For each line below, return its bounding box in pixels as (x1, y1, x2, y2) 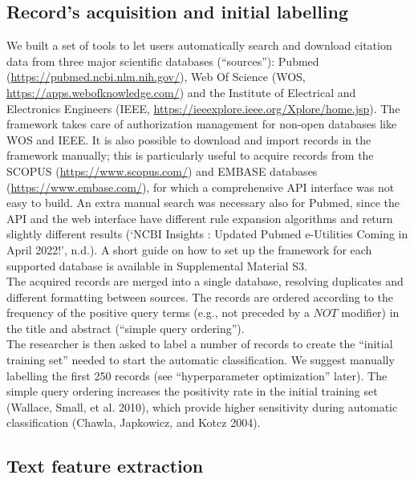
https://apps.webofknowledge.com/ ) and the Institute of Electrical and (6, 83, 356, 100)
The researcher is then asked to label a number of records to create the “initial (6, 335, 393, 352)
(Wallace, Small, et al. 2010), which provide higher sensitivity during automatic (6, 398, 398, 415)
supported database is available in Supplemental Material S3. (6, 257, 307, 274)
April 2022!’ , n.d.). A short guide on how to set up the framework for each (6, 241, 372, 258)
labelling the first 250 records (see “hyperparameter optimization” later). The (6, 367, 388, 384)
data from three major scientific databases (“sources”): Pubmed (6, 52, 319, 69)
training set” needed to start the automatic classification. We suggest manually (6, 351, 395, 368)
